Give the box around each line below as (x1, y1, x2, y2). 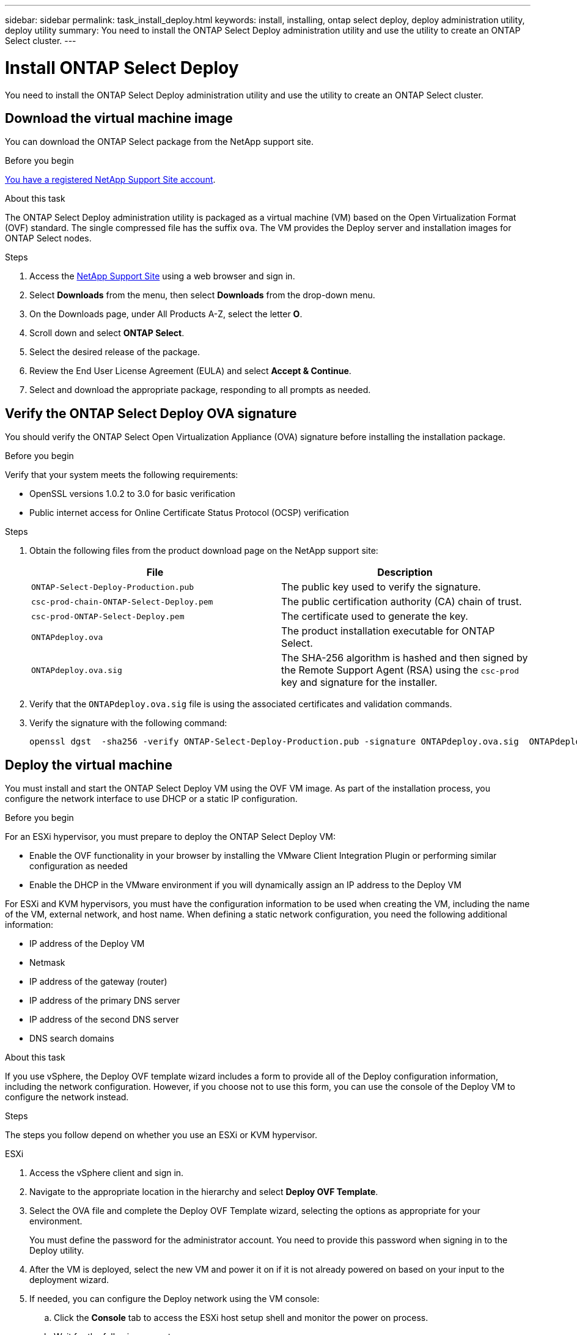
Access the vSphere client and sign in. (29, 1168, 184, 1179)
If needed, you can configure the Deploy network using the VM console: (29, 1293, 320, 1304)
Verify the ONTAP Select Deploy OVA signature (5, 405, 297, 421)
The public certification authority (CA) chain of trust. (281, 595, 522, 608)
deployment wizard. (29, 1274, 109, 1285)
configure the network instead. (5, 1092, 129, 1103)
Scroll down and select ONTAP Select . (29, 328, 185, 339)
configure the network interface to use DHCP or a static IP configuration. (5, 793, 298, 804)
